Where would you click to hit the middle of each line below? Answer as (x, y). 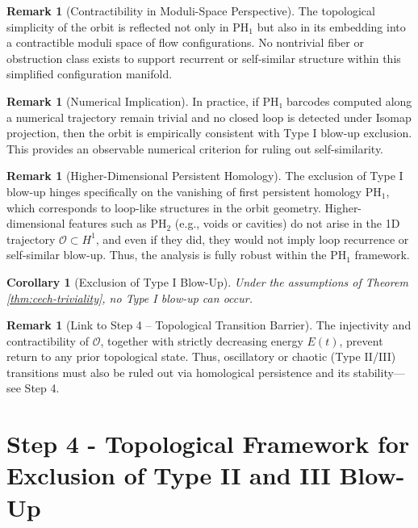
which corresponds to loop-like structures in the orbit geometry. (164, 207)
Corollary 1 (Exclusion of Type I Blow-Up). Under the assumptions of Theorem (207, 281)
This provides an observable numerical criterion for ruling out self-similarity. (195, 148)
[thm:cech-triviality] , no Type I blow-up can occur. (130, 298)
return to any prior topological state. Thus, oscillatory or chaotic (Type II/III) (201, 356)
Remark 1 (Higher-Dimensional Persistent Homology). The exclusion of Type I (205, 176)
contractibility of (48, 340)
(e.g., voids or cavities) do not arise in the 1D (287, 223)
